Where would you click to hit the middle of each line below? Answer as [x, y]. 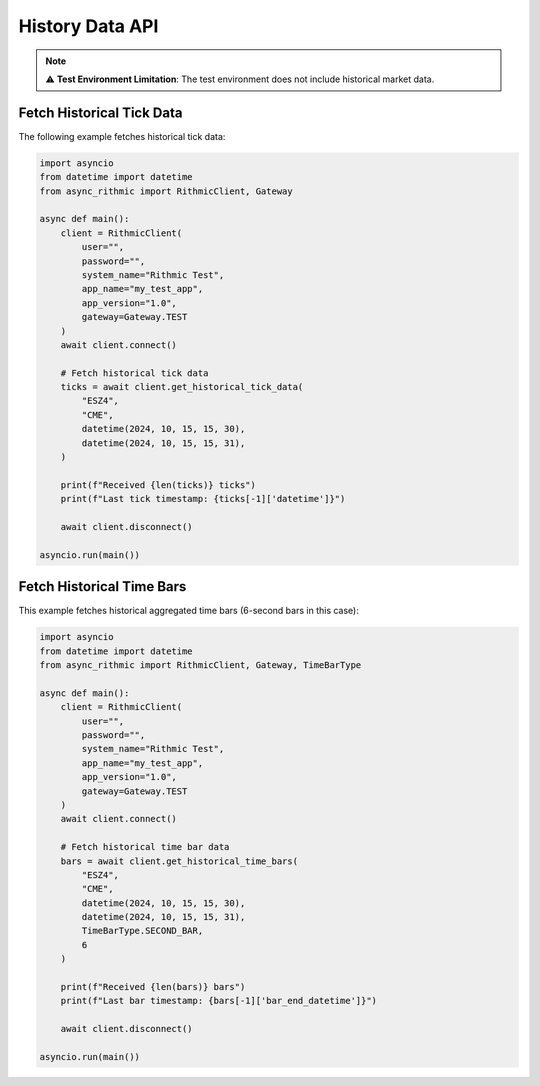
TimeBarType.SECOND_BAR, [142, 931]
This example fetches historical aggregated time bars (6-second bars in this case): [188, 611]
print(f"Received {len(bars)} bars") [153, 987]
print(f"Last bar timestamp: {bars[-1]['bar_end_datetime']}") [219, 1001]
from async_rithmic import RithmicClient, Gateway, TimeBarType [200, 665]
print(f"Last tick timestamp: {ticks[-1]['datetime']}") [203, 499]
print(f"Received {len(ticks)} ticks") [158, 484]
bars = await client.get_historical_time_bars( [179, 861]
